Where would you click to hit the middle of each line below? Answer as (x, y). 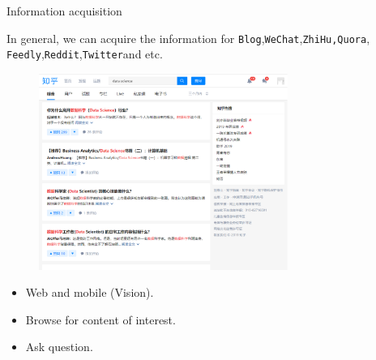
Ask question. (59, 347)
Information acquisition (64, 11)
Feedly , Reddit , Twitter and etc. (85, 54)
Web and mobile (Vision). (90, 292)
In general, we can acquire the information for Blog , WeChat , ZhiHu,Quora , (188, 38)
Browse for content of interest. (100, 319)
